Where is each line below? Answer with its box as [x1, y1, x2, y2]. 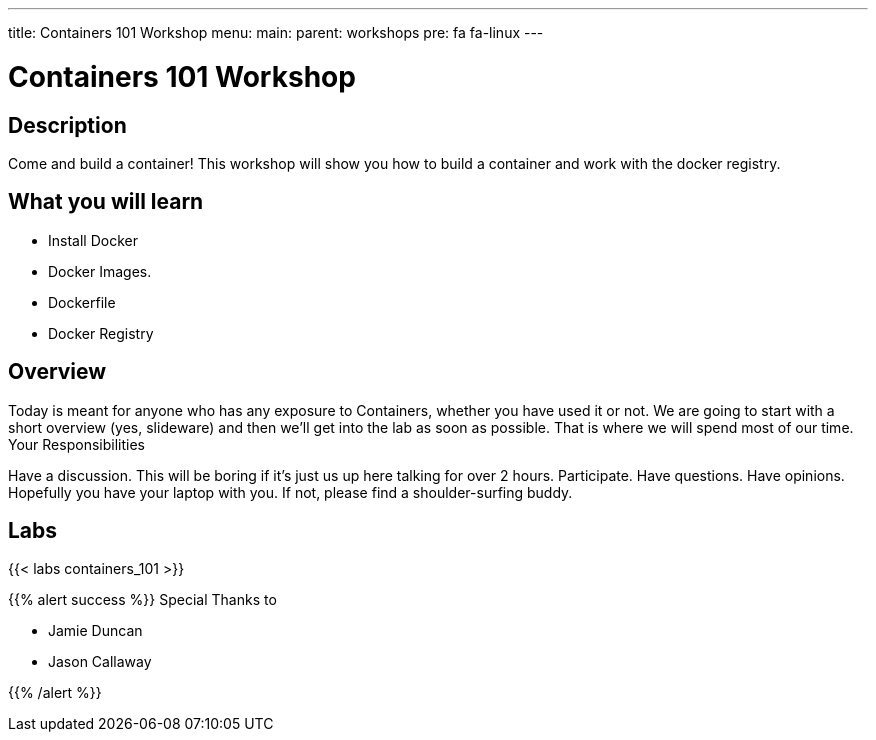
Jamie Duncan [48, 622, 143, 640]
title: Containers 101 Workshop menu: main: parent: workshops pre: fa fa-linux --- [8, 24, 544, 41]
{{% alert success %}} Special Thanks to [8, 591, 277, 609]
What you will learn [8, 189, 204, 215]
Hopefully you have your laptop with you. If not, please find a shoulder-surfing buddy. [8, 483, 573, 501]
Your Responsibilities [8, 435, 145, 453]
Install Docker [48, 231, 138, 249]
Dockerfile [48, 293, 116, 311]
